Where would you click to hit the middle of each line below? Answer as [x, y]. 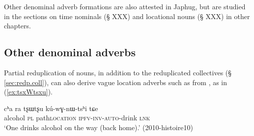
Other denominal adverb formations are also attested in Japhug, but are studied [125, 6]
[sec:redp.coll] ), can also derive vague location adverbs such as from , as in [116, 82]
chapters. [17, 26]
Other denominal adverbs [70, 52]
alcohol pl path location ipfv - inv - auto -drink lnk [77, 118]
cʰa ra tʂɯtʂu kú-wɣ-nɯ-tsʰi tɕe [51, 108]
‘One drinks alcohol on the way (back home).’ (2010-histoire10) [99, 127]
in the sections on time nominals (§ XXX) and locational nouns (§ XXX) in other [127, 16]
